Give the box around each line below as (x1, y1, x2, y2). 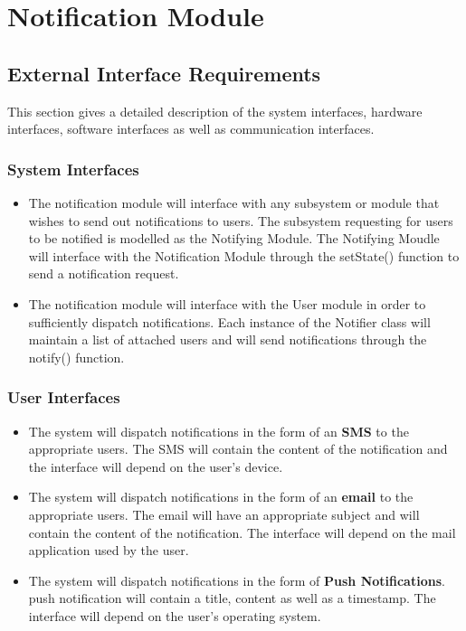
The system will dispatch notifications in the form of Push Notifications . (28, 570, 445, 589)
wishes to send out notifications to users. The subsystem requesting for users (28, 211, 453, 230)
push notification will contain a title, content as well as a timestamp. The (28, 589, 436, 607)
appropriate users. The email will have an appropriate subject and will (28, 504, 420, 523)
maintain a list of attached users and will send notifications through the (28, 330, 427, 349)
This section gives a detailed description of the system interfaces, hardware (7, 101, 423, 120)
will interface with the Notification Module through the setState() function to (28, 246, 460, 265)
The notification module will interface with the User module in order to (28, 294, 426, 313)
